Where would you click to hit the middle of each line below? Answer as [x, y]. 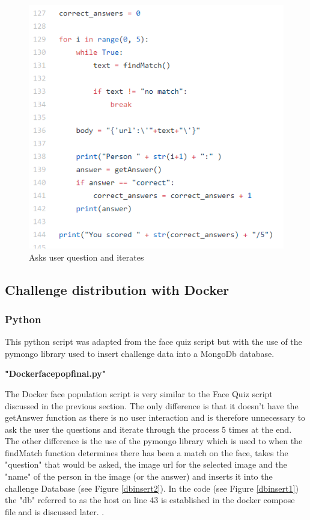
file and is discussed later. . [55, 511]
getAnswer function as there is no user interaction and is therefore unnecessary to [155, 417]
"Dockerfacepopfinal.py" [56, 373]
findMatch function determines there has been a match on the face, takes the [147, 452]
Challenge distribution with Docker [117, 289]
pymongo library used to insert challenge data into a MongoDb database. [140, 353]
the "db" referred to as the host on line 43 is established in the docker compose [150, 500]
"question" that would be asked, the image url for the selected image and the [146, 464]
